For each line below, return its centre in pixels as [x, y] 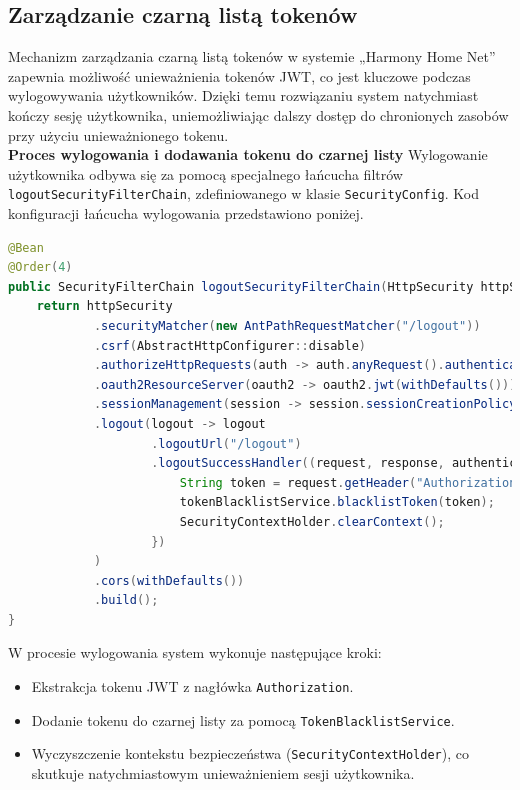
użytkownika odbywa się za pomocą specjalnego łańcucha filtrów [205, 173]
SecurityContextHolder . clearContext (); [312, 521]
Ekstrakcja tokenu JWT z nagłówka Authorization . [192, 686]
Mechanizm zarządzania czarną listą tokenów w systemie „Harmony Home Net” [252, 56]
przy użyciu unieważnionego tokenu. [118, 134]
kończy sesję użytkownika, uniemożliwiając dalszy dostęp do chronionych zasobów [258, 114]
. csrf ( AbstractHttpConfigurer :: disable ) [230, 345]
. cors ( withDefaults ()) [169, 580]
